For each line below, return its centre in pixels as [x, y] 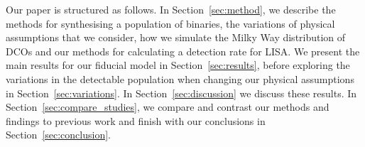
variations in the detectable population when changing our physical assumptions [180, 78]
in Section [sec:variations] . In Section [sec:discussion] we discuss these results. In [181, 93]
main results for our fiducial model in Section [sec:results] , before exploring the [178, 65]
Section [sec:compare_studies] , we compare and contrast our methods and [168, 107]
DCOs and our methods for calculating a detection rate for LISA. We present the [183, 51]
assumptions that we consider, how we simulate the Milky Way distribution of [176, 37]
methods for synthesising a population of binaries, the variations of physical [170, 23]
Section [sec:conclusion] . [58, 135]
